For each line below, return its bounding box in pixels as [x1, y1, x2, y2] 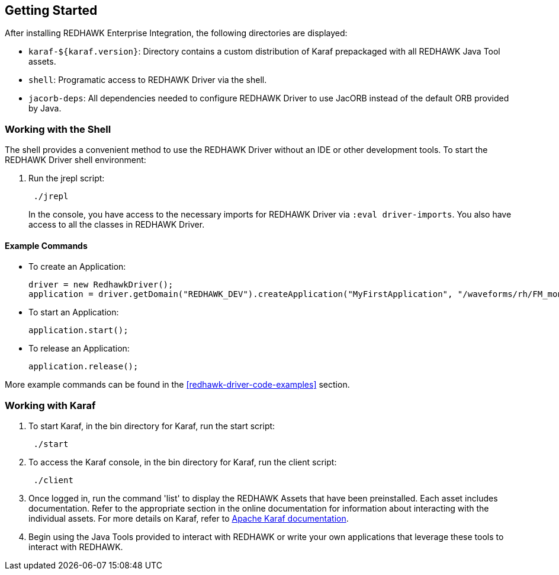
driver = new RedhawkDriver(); [28, 280, 174, 290]
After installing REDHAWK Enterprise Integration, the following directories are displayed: [5, 28, 348, 39]
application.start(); [28, 325, 128, 336]
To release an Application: [28, 343, 130, 354]
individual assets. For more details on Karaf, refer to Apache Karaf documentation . [28, 513, 349, 524]
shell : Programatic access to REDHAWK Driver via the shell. [28, 75, 267, 85]
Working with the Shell [5, 123, 111, 135]
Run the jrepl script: [28, 173, 105, 184]
